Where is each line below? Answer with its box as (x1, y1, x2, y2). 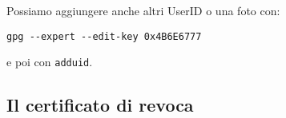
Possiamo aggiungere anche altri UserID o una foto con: (6, 2, 280, 18)
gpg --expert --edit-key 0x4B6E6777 (6, 30, 202, 42)
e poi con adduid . (6, 53, 93, 70)
